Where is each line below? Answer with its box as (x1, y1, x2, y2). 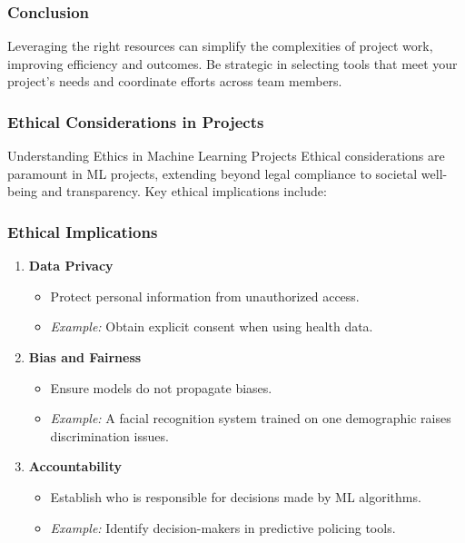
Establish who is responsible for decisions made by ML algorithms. (50, 487, 421, 506)
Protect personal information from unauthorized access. (50, 286, 360, 305)
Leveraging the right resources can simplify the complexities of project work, (7, 36, 433, 55)
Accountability (28, 457, 123, 476)
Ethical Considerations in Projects (7, 110, 264, 133)
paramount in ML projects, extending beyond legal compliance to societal (7, 163, 418, 183)
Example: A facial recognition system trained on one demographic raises (50, 409, 451, 428)
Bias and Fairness (28, 348, 142, 366)
